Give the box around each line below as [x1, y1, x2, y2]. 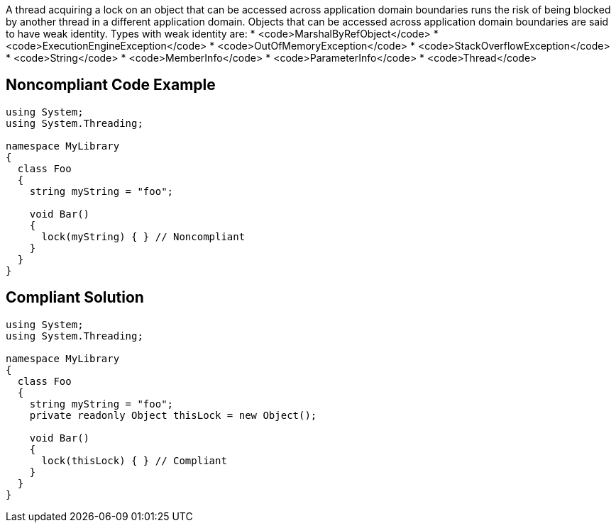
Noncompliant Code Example [6, 76, 216, 94]
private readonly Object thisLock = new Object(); [29, 409, 317, 421]
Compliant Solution [6, 288, 144, 307]
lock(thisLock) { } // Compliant [41, 454, 227, 466]
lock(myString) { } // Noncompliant [41, 230, 246, 242]
